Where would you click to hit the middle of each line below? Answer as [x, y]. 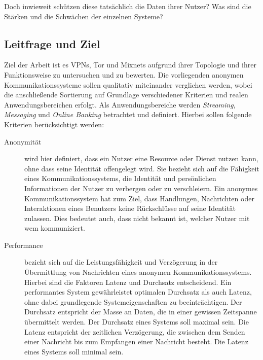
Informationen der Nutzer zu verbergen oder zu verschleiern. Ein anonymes [141, 188]
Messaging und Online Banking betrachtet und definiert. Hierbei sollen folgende [128, 114]
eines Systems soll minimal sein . [74, 351]
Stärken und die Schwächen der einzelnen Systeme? [84, 16]
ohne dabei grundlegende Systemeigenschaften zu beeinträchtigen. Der [133, 301]
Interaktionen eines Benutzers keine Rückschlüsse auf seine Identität [130, 208]
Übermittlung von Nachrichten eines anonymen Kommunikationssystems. [138, 272]
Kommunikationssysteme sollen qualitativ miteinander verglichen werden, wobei [128, 84]
